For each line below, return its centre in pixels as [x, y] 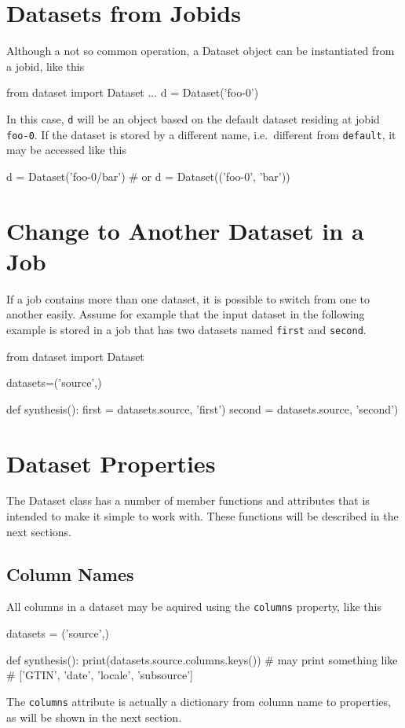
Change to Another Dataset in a [185, 230]
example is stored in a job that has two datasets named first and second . [186, 329]
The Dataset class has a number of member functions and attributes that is [188, 500]
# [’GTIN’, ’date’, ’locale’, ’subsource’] [100, 675]
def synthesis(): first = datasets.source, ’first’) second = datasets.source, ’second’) [202, 408]
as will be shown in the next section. [94, 717]
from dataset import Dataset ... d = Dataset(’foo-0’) [133, 92]
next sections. [39, 531]
